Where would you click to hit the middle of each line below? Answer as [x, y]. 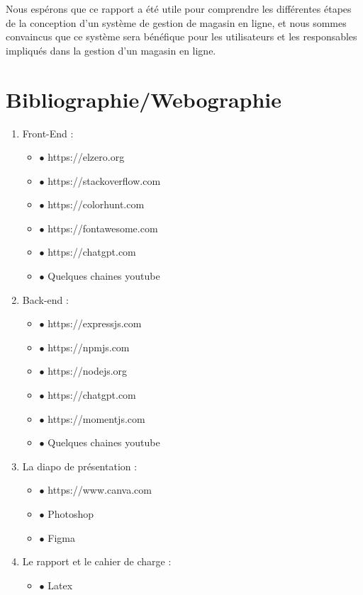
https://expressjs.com [95, 323]
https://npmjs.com [89, 347]
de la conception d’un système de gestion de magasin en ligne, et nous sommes [176, 22]
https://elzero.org [86, 157]
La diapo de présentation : [80, 466]
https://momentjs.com [96, 418]
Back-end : [45, 299]
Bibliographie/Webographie [144, 99]
